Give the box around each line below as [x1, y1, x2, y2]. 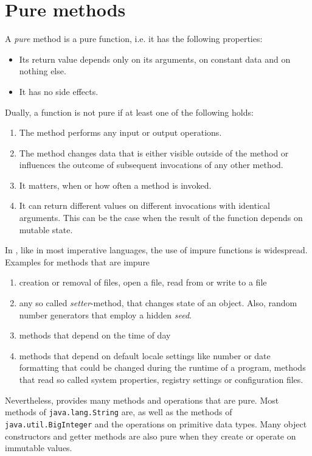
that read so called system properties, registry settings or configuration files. [19, 373, 303, 385]
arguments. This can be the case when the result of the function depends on [19, 211, 303, 224]
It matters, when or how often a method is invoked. [19, 178, 212, 191]
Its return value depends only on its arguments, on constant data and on [19, 52, 291, 65]
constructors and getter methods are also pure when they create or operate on [5, 429, 296, 442]
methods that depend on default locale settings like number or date [19, 349, 271, 362]
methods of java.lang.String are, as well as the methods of [5, 405, 232, 418]
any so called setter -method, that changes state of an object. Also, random [19, 296, 297, 309]
